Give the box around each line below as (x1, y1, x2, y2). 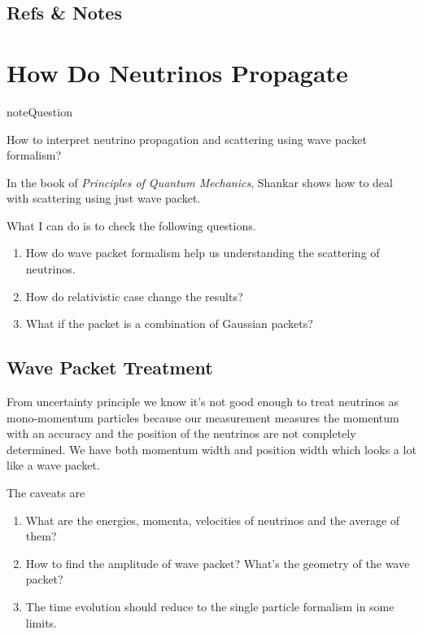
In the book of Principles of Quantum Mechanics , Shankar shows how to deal (7, 173, 393, 190)
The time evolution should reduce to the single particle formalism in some (25, 597, 395, 614)
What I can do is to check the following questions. (7, 216, 256, 234)
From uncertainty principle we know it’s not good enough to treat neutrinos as (7, 393, 399, 410)
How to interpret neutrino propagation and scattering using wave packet (7, 130, 367, 147)
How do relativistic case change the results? (25, 287, 243, 304)
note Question (7, 103, 72, 120)
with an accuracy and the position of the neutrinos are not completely (7, 425, 356, 442)
